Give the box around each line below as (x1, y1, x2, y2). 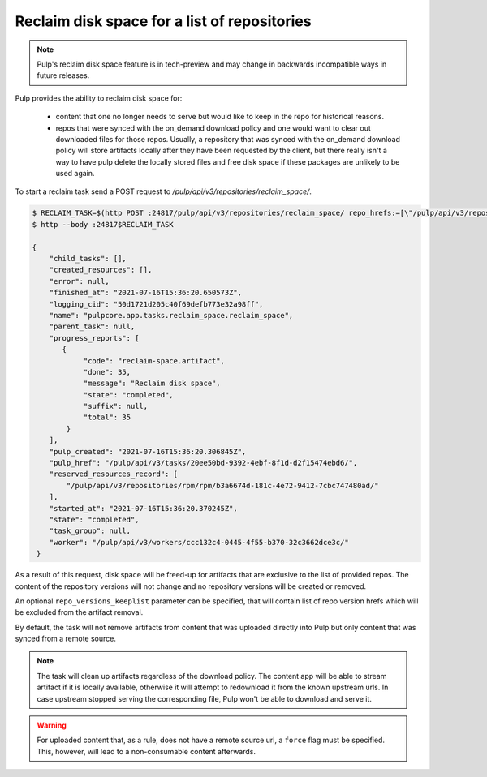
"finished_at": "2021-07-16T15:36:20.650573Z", (49, 288, 243, 298)
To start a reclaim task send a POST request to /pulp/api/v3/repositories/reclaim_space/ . (15, 187, 312, 196)
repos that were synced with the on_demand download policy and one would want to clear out (55, 122, 371, 133)
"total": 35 (83, 413, 131, 422)
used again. (55, 169, 95, 178)
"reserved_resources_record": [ (49, 470, 179, 479)
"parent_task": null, (49, 322, 136, 332)
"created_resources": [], (49, 265, 153, 275)
